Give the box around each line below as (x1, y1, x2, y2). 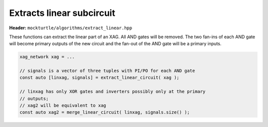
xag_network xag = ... (19, 54, 75, 60)
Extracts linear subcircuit (9, 7, 116, 18)
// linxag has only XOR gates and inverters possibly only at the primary (19, 89, 206, 94)
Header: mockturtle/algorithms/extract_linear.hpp (9, 25, 133, 31)
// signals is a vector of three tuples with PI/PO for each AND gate (19, 68, 196, 74)
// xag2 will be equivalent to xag (19, 103, 106, 109)
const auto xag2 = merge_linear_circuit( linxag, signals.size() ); (19, 110, 190, 115)
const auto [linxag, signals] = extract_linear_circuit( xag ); (19, 75, 180, 80)
